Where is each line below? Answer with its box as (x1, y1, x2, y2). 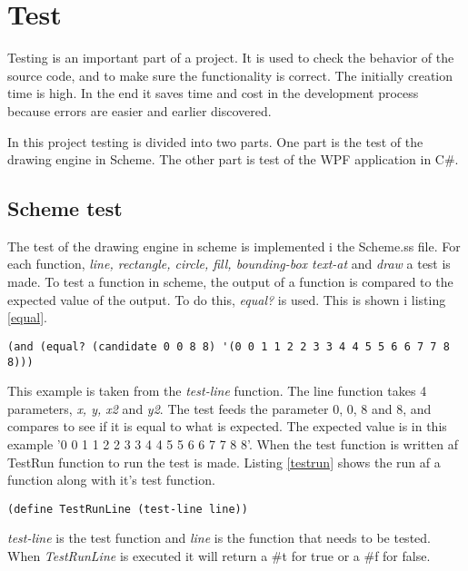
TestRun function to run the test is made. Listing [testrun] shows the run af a (7, 452, 441, 471)
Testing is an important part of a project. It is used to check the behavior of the (7, 48, 454, 67)
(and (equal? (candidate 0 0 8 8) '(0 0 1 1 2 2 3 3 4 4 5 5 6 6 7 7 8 (7, 340, 450, 353)
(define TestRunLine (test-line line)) (7, 502, 248, 516)
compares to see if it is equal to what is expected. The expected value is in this (7, 417, 447, 436)
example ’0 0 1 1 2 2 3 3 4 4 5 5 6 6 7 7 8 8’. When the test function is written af (7, 434, 458, 453)
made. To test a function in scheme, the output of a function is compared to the (7, 272, 453, 291)
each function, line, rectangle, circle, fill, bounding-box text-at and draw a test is (7, 254, 451, 273)
